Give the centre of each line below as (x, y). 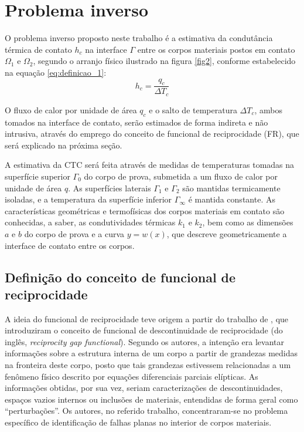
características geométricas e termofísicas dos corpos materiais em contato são (145, 210)
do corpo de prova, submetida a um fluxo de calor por (181, 176)
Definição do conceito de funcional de (120, 277)
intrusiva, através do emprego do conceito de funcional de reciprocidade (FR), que (152, 134)
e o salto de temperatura (193, 109)
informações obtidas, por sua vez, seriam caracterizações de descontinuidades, (144, 388)
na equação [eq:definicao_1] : (56, 72)
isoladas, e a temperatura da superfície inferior (88, 199)
